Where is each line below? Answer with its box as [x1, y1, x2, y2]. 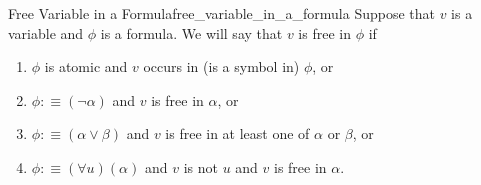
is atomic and [44, 56, 128, 77]
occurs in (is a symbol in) [143, 56, 300, 77]
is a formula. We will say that [100, 22, 283, 43]
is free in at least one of [165, 123, 310, 144]
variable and [8, 22, 84, 43]
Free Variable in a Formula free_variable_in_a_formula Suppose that [8, 3, 435, 23]
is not [183, 156, 218, 177]
